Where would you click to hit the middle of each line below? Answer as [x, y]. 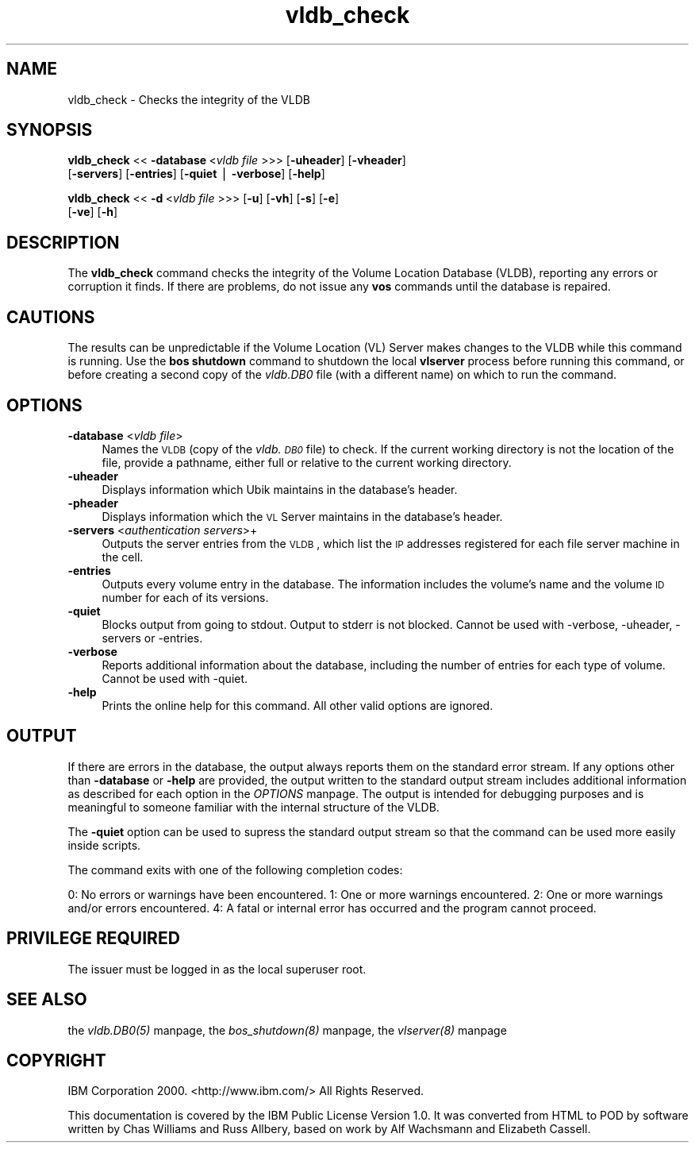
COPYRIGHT [56, 1060]
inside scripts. [104, 845]
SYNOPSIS [50, 130]
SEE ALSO [47, 1000]
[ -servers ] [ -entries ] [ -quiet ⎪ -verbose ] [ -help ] [196, 174]
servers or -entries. [152, 638]
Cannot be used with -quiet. [175, 678]
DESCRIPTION [63, 242]
